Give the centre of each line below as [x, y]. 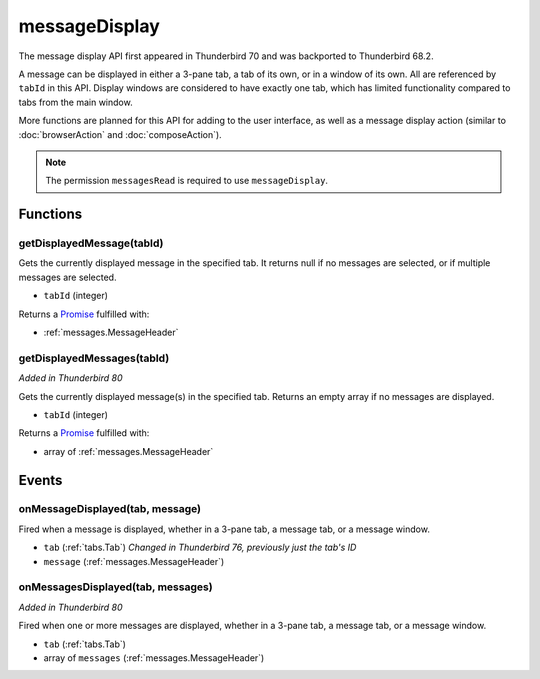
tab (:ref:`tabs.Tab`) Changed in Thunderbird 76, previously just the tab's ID [200, 547]
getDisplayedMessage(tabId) [91, 243]
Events [40, 480]
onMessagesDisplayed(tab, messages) [116, 587]
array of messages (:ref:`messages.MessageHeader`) [154, 657]
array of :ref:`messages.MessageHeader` [128, 451]
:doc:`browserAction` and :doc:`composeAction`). [120, 134]
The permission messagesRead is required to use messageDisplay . [187, 181]
